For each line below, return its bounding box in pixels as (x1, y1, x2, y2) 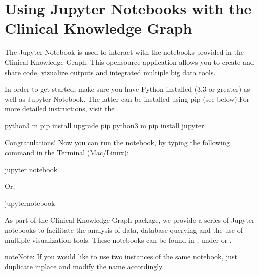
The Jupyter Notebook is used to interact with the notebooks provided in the (5, 47, 244, 57)
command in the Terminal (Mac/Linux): (5, 147, 129, 158)
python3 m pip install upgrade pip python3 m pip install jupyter (5, 120, 204, 130)
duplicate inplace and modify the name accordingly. (5, 261, 164, 271)
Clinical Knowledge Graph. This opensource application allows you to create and (5, 56, 254, 67)
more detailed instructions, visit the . (5, 103, 119, 114)
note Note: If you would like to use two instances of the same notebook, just (5, 251, 237, 262)
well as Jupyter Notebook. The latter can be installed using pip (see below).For (5, 93, 250, 104)
